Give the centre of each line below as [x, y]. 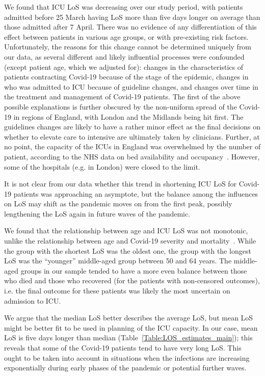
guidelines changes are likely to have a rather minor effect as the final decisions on [132, 127]
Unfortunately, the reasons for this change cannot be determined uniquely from [128, 47]
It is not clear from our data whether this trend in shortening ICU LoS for [121, 184]
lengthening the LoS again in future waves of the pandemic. [97, 213]
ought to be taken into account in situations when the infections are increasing [127, 357]
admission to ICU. [33, 300]
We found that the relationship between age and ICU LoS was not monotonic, [126, 231]
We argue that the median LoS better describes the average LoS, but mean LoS [129, 318]
